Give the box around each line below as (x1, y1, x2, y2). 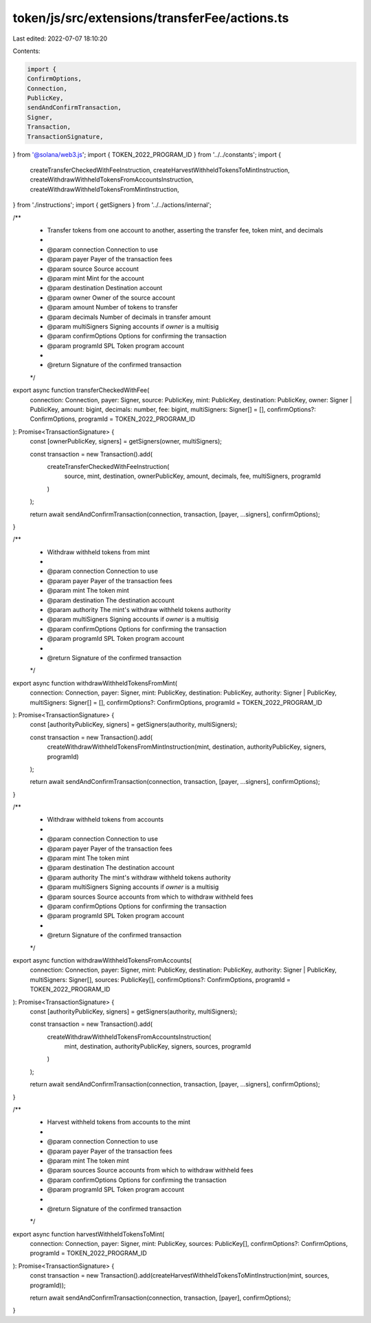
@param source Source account (47, 265, 139, 273)
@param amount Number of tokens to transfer (47, 303, 178, 311)
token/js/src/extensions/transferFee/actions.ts (12, 10, 289, 25)
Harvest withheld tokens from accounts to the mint (47, 1118, 191, 1126)
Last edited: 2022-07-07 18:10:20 (12, 34, 108, 43)
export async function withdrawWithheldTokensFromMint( (12, 679, 178, 687)
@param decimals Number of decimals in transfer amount (47, 313, 211, 321)
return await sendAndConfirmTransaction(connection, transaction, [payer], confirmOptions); (30, 1293, 291, 1302)
